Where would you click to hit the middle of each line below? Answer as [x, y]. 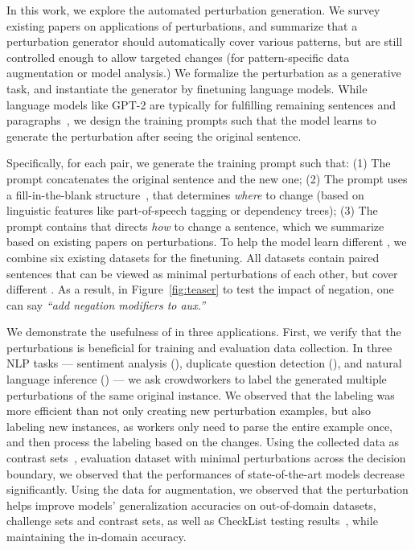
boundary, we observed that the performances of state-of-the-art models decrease [205, 473]
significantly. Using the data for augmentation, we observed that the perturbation [207, 489]
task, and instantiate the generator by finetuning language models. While [187, 88]
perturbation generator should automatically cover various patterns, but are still [205, 41]
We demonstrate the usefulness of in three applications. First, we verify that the [204, 332]
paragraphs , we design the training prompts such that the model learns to [191, 120]
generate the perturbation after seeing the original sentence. [154, 135]
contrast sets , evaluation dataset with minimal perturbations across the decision [206, 458]
